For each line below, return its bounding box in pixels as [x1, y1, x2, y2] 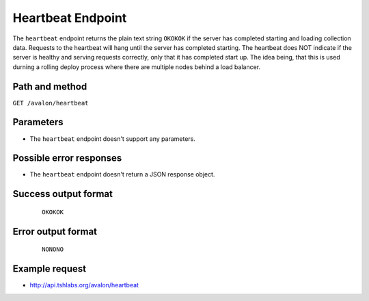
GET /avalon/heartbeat [12, 99, 89, 107]
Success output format [12, 188, 113, 200]
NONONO [42, 246, 64, 253]
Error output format [12, 226, 98, 237]
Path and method [12, 81, 87, 92]
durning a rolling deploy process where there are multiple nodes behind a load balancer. [12, 62, 261, 71]
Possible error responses [12, 153, 122, 164]
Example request [12, 263, 87, 275]
